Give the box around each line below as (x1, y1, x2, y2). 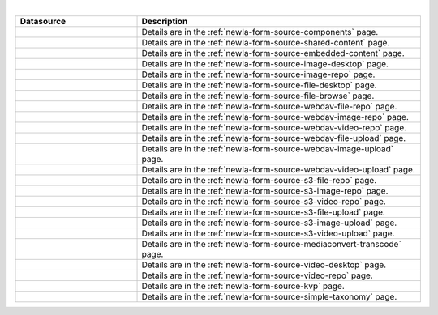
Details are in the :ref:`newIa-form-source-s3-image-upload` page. (141, 217, 397, 228)
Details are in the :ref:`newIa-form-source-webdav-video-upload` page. (141, 164, 415, 176)
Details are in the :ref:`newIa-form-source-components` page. (141, 27, 379, 38)
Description (141, 16, 188, 28)
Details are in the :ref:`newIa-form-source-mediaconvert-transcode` (141, 239, 401, 250)
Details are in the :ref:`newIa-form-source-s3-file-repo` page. (141, 175, 377, 186)
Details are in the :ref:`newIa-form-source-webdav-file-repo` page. (141, 101, 397, 113)
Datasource (19, 16, 67, 28)
